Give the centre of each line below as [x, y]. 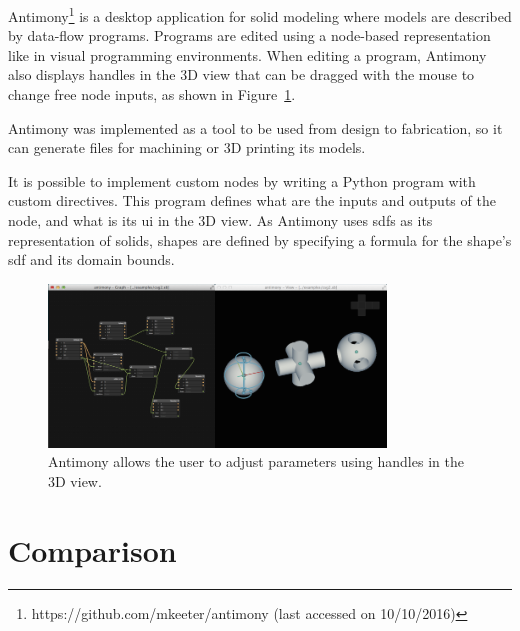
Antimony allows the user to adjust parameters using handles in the [256, 461]
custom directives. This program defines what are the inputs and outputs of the [252, 200]
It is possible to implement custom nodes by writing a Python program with [242, 180]
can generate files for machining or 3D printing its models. [187, 147]
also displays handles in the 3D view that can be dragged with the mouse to [241, 74]
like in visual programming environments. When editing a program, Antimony [247, 54]
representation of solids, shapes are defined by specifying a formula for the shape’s [260, 239]
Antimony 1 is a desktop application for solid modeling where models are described [260, 14]
